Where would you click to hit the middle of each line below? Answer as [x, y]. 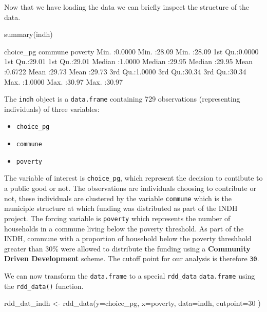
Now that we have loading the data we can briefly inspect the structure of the [127, 7]
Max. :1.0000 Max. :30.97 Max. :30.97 [64, 81]
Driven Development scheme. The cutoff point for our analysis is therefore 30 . [132, 258]
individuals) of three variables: [52, 109]
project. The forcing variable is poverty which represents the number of [117, 218]
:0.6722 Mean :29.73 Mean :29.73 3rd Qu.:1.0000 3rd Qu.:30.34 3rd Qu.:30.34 [125, 71]
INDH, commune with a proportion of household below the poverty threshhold [128, 238]
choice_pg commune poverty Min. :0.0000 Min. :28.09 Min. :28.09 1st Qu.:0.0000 [131, 51]
